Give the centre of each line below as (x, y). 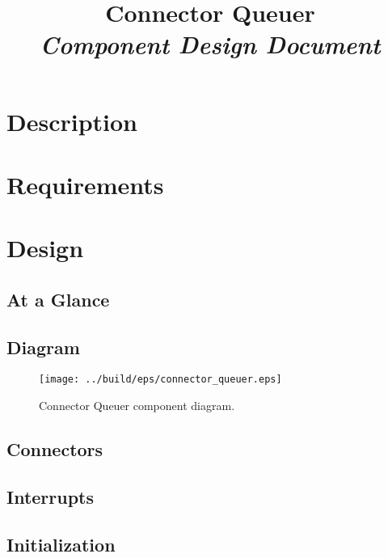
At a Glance (58, 299)
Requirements (85, 184)
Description (72, 121)
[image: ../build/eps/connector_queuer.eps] (160, 380)
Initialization (61, 544)
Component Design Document (210, 44)
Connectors (55, 449)
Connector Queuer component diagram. (137, 406)
